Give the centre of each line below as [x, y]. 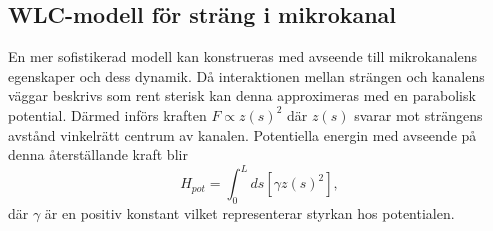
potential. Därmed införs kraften [107, 114]
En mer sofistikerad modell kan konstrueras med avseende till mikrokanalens [243, 56]
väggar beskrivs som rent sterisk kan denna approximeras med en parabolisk [242, 95]
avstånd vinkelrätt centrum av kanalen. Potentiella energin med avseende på [242, 134]
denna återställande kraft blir [98, 154]
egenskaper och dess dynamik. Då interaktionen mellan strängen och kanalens [246, 75]
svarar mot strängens [418, 114]
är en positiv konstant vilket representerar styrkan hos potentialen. [249, 213]
